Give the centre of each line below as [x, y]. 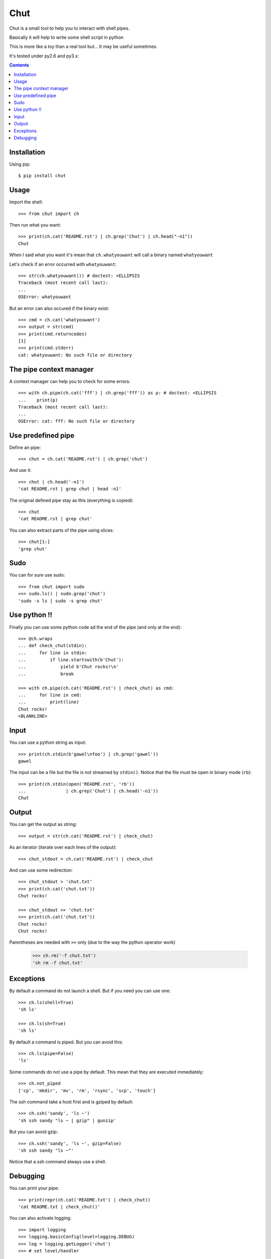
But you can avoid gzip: [34, 1132]
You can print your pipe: [34, 1188]
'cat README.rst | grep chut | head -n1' [70, 489]
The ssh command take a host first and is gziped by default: [71, 1102]
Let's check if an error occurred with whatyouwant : [63, 264]
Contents [19, 65]
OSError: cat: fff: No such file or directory [77, 421]
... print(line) [49, 702]
